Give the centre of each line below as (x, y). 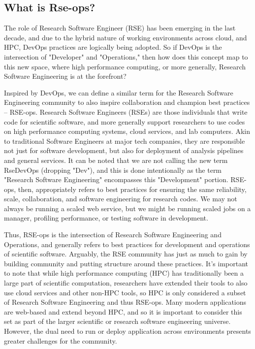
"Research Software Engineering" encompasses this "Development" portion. (116, 179)
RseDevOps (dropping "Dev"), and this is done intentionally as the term (113, 170)
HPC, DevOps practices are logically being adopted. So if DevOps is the (113, 47)
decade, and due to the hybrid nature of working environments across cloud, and (126, 37)
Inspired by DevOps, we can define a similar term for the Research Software (119, 92)
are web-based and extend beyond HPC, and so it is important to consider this (123, 311)
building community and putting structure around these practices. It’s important (126, 263)
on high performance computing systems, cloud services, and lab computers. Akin (127, 131)
